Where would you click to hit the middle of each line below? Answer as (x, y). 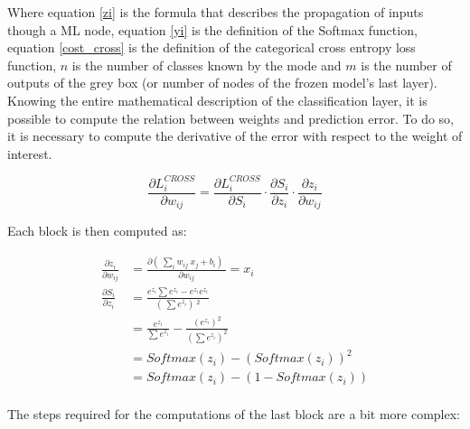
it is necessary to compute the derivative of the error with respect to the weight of (235, 136)
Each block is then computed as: (97, 231)
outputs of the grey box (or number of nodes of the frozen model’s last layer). (222, 83)
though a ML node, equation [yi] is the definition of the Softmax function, (212, 29)
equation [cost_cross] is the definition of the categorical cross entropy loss (211, 47)
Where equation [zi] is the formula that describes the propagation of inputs (216, 12)
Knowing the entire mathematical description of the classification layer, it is (217, 100)
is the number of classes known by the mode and (207, 65)
